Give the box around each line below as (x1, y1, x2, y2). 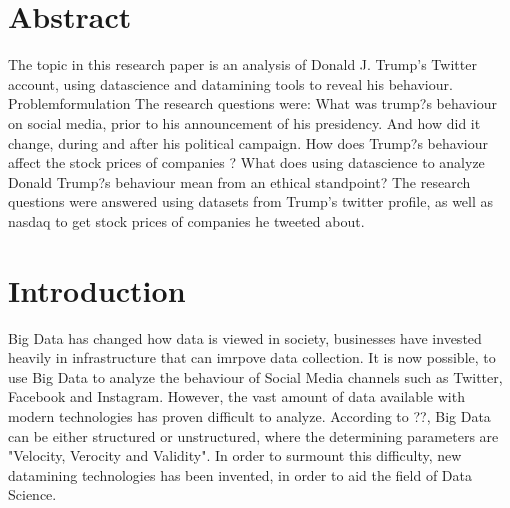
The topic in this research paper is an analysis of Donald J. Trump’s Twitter (8, 54, 477, 75)
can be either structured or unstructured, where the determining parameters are (8, 425, 499, 446)
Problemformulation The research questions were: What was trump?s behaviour (8, 93, 497, 114)
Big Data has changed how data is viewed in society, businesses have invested (8, 327, 482, 348)
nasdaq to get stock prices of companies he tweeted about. (8, 210, 365, 231)
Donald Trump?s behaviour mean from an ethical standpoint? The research (8, 171, 471, 192)
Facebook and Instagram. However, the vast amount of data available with (8, 386, 465, 407)
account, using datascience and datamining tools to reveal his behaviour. (8, 73, 453, 94)
